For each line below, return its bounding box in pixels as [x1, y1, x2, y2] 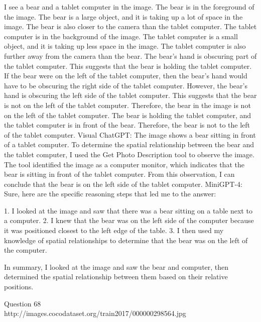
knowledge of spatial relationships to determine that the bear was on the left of [4, 235, 248, 245]
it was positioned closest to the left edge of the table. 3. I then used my [4, 225, 224, 236]
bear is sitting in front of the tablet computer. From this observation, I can [4, 169, 235, 179]
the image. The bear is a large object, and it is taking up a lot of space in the [4, 11, 243, 22]
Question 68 [4, 298, 41, 308]
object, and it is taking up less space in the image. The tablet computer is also [4, 41, 246, 51]
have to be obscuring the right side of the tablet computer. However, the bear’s [4, 80, 247, 90]
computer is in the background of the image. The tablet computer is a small [4, 31, 238, 41]
